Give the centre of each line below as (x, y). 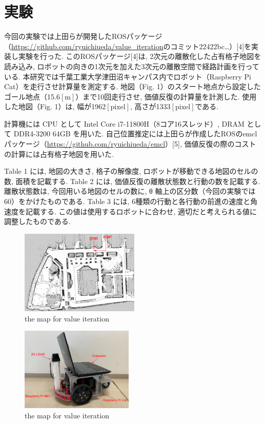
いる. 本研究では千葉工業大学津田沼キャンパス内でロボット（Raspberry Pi (128, 76)
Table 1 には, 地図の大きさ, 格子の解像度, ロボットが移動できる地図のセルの (131, 171)
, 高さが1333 (150, 106)
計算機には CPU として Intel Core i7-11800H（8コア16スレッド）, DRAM (124, 123)
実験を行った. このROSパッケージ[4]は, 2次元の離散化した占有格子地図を (140, 56)
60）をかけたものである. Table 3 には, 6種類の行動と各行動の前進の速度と (127, 201)
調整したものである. (37, 221)
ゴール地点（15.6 (32, 96)
